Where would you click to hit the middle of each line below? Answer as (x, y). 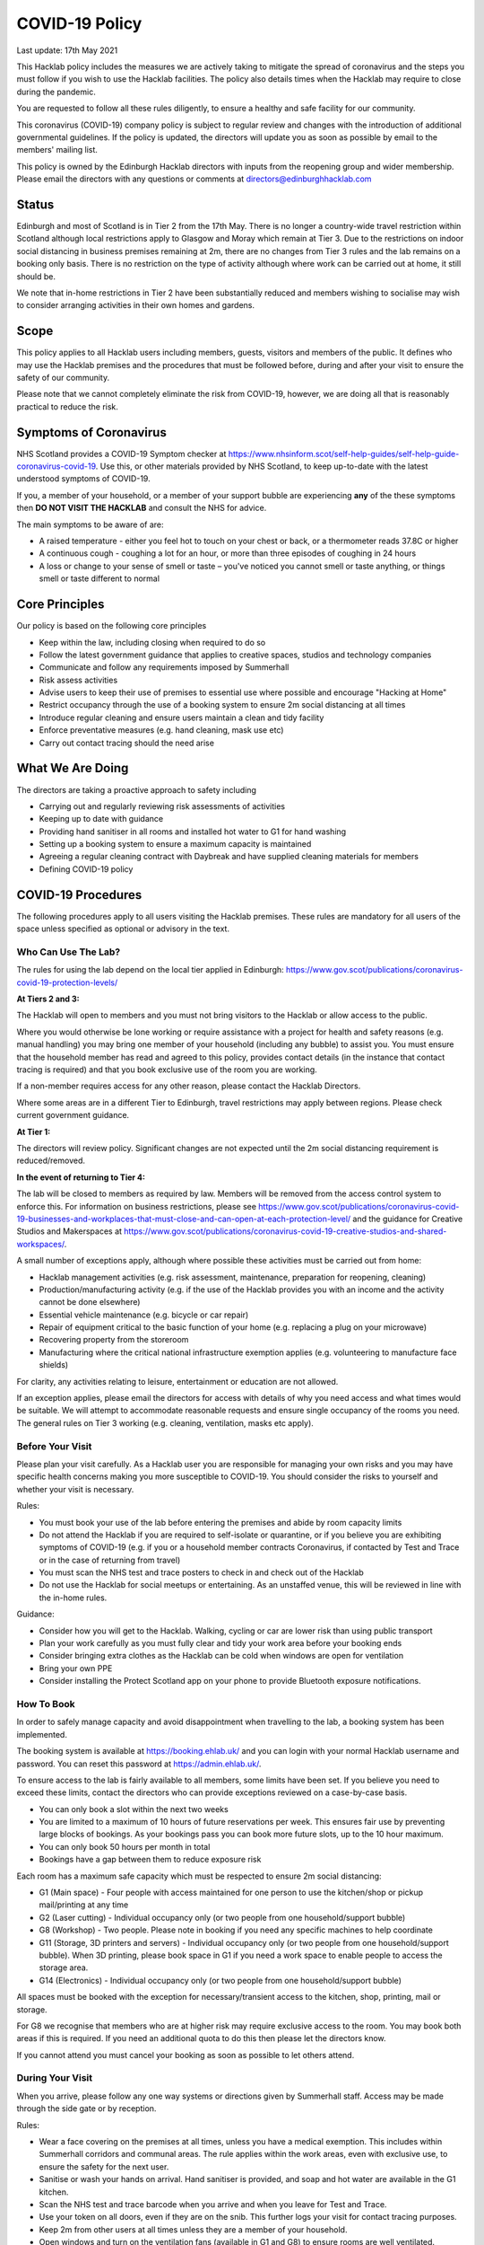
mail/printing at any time (84, 1905)
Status (35, 204)
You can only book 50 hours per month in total (125, 1846)
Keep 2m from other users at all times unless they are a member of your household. (193, 2229)
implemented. (42, 1734)
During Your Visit (55, 2078)
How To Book (46, 1704)
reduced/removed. (51, 1161)
